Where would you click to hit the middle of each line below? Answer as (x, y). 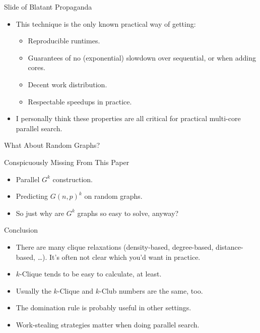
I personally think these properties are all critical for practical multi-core (128, 118)
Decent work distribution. (68, 84)
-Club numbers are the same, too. (151, 290)
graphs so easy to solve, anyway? (128, 213)
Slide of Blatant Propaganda (48, 7)
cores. (37, 67)
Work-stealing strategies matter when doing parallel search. (108, 324)
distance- (230, 246)
